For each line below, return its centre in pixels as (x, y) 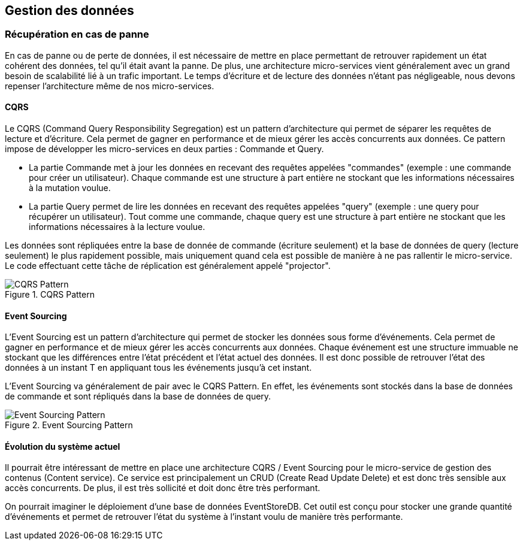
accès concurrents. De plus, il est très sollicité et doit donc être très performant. (163, 488)
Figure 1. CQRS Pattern (50, 295)
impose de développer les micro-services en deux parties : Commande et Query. (164, 149)
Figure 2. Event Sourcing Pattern (69, 425)
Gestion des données (69, 10)
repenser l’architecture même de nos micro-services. (110, 86)
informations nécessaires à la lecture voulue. (117, 227)
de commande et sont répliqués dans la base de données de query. (138, 396)
